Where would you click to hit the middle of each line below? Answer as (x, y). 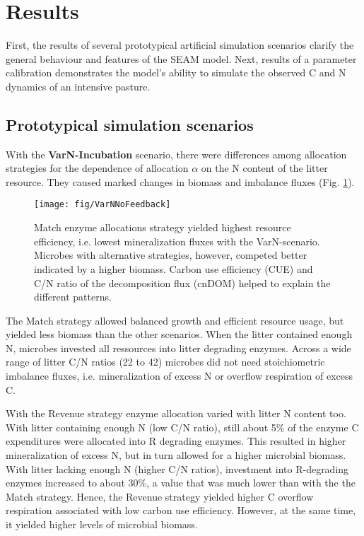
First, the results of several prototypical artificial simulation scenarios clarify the (180, 45)
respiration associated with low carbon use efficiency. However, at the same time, (181, 510)
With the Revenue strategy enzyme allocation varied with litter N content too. (176, 413)
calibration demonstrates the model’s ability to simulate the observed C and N (176, 72)
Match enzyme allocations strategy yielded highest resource (163, 227)
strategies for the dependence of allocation (97, 168)
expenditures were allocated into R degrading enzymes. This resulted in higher (176, 441)
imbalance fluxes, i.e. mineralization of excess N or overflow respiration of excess (179, 376)
